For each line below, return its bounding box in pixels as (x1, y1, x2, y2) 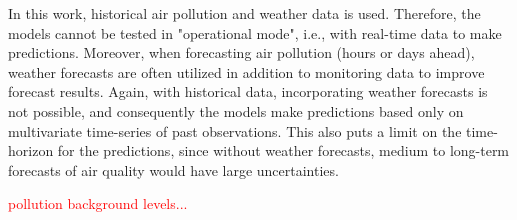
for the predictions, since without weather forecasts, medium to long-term (57, 140, 510, 161)
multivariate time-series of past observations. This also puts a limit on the (8, 120, 462, 141)
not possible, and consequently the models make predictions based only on (8, 100, 464, 121)
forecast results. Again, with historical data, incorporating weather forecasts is (8, 81, 488, 102)
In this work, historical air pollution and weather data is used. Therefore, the (8, 3, 481, 23)
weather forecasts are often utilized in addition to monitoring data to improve (8, 61, 485, 82)
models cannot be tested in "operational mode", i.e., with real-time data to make (8, 22, 502, 43)
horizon (8, 140, 54, 161)
